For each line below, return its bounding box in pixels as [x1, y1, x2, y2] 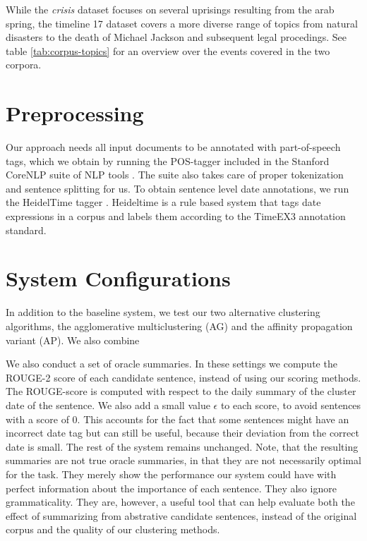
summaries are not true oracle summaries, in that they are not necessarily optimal [6, 453, 361, 468]
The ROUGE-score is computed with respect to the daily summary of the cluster [6, 384, 356, 399]
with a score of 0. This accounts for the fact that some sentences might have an [6, 411, 349, 426]
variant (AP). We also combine [6, 332, 140, 347]
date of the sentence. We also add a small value [6, 397, 210, 412]
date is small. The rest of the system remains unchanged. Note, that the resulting [6, 439, 359, 454]
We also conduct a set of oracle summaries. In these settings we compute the [6, 356, 337, 371]
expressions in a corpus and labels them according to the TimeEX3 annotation [6, 209, 346, 224]
